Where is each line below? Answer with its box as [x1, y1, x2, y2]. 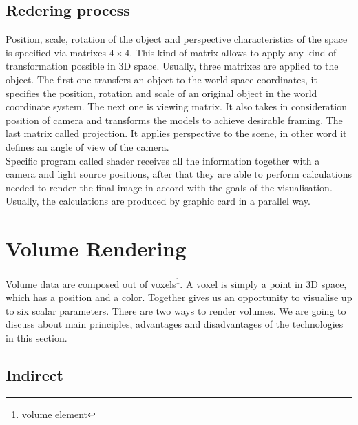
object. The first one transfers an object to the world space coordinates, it [6, 72, 317, 86]
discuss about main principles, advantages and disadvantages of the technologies [6, 317, 344, 331]
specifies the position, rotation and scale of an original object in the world [6, 85, 317, 100]
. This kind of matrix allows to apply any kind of [129, 45, 337, 59]
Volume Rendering [6, 234, 187, 262]
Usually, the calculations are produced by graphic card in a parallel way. [6, 194, 310, 208]
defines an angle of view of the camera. [6, 139, 169, 154]
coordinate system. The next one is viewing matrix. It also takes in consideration [6, 99, 347, 114]
